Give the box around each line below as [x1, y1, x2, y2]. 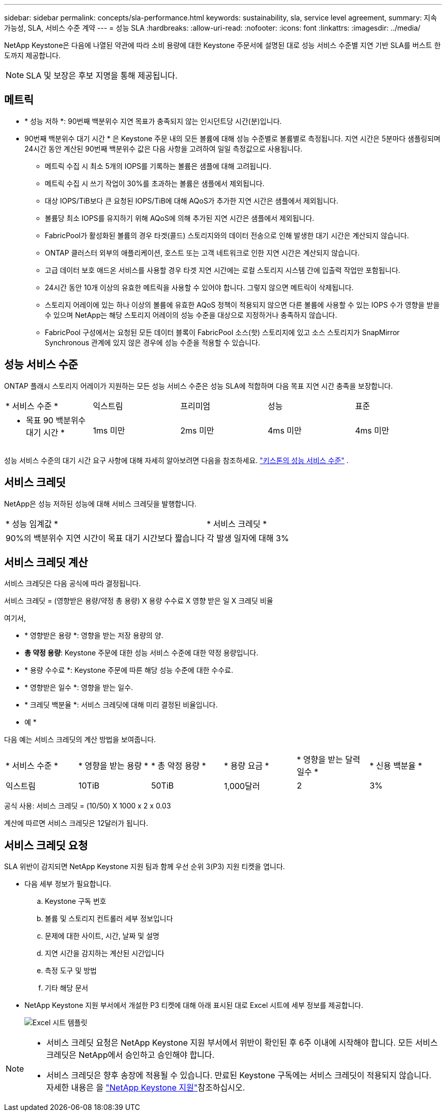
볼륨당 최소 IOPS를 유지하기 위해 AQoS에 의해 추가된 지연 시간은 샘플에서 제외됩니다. [45, 213, 315, 222]
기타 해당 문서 [45, 983, 89, 993]
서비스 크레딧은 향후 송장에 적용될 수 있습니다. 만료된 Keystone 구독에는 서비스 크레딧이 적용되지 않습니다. [46, 1070, 432, 1081]
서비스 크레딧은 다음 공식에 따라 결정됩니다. [4, 579, 141, 588]
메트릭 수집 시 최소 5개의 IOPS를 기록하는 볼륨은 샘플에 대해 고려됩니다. [45, 161, 271, 170]
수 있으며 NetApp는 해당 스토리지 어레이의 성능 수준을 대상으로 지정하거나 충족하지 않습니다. [45, 310, 337, 319]
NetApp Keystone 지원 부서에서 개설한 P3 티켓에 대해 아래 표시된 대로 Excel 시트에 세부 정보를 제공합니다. [24, 1001, 364, 1010]
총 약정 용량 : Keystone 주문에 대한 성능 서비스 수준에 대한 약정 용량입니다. [24, 648, 259, 657]
